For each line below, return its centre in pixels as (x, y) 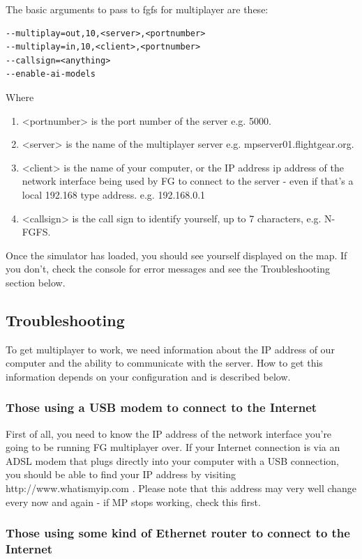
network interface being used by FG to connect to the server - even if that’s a (188, 181)
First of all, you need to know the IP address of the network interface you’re (169, 433)
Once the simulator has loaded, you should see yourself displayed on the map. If (176, 255)
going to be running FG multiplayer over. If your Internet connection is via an (173, 447)
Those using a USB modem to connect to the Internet (161, 407)
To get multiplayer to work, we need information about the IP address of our (170, 349)
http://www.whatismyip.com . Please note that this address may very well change (181, 488)
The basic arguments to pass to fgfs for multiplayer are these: (137, 9)
